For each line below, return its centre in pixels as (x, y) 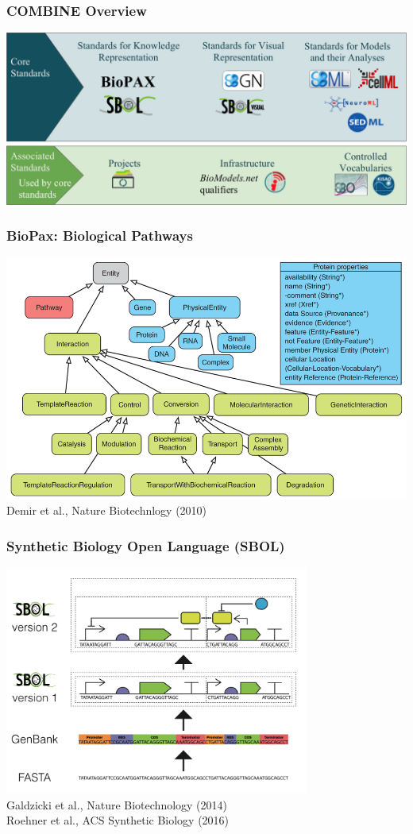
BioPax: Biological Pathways (100, 236)
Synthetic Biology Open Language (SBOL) (146, 545)
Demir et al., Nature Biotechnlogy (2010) (107, 510)
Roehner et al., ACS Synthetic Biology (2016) (118, 820)
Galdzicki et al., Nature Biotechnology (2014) (117, 804)
